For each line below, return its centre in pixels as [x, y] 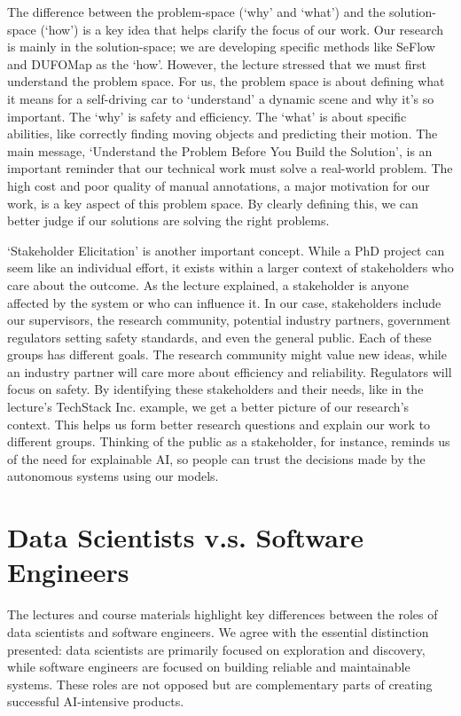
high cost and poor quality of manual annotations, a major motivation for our [219, 185]
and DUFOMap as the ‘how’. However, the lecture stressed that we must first [217, 63]
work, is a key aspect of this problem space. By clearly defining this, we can [213, 203]
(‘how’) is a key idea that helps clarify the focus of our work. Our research [242, 29]
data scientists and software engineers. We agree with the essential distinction [218, 631]
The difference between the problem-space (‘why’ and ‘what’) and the [196, 12]
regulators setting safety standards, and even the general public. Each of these [219, 337]
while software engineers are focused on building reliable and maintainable [209, 667]
